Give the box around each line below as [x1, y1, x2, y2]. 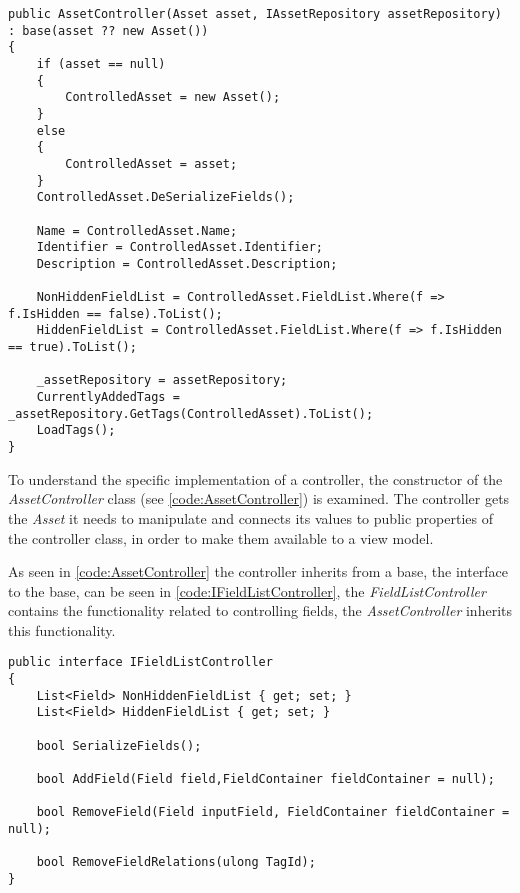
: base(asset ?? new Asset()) [8, 23, 209, 38]
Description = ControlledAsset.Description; [36, 256, 338, 271]
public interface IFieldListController [8, 655, 273, 670]
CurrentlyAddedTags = [36, 390, 180, 405]
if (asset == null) [36, 56, 166, 71]
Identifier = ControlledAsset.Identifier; [36, 240, 323, 255]
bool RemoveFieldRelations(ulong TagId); [36, 855, 316, 870]
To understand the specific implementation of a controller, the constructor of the [8, 468, 503, 489]
